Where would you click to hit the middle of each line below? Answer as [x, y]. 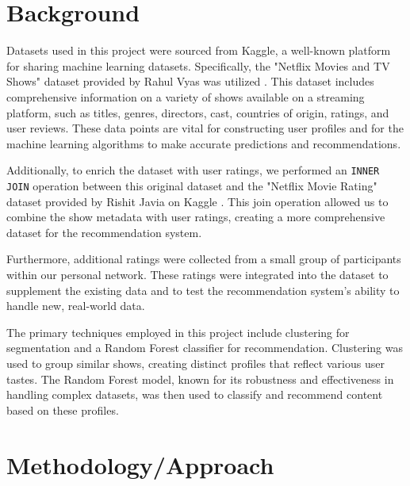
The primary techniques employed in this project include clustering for [178, 332]
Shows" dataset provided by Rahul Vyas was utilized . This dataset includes [190, 81]
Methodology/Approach [140, 464]
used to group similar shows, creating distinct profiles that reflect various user [195, 363]
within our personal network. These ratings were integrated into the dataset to [197, 274]
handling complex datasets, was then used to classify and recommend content [195, 394]
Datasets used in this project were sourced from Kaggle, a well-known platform [199, 50]
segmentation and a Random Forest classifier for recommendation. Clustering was [205, 348]
